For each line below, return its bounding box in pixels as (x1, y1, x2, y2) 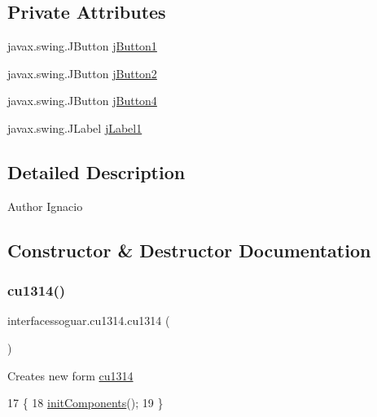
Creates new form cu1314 (7, 367, 134, 384)
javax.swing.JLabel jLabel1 (7, 119, 142, 136)
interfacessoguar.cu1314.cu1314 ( (7, 312, 170, 329)
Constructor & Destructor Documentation (7, 237, 371, 262)
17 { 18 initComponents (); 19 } (7, 394, 164, 411)
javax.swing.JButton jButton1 (7, 37, 157, 55)
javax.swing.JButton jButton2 (7, 64, 157, 81)
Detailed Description (7, 159, 186, 184)
